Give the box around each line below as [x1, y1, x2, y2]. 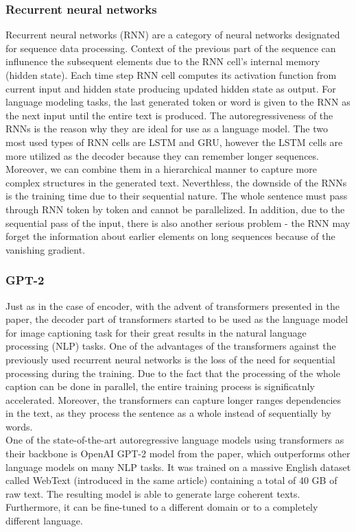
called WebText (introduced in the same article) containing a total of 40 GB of [5, 473, 337, 487]
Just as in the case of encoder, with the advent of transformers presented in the [5, 298, 340, 313]
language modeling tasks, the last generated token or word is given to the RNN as [5, 95, 351, 109]
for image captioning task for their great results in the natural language [5, 325, 307, 339]
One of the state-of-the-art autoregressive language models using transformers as [5, 433, 344, 447]
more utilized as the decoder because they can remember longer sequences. [5, 148, 319, 162]
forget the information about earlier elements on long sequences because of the [5, 229, 335, 243]
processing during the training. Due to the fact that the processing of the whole [5, 365, 340, 380]
